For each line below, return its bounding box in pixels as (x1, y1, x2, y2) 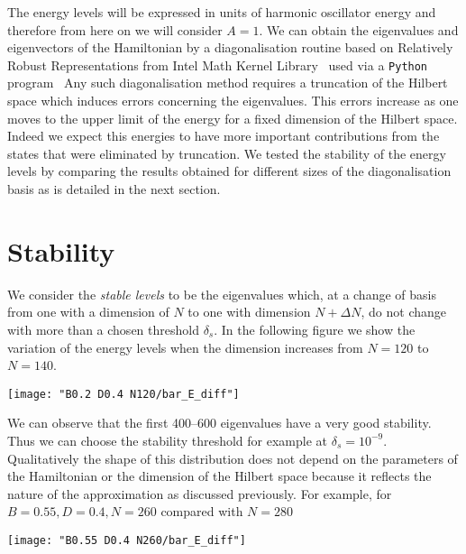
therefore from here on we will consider (7, 20, 223, 39)
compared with (160, 502, 243, 521)
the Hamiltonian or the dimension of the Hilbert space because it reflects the (7, 466, 432, 485)
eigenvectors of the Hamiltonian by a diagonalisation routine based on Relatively (7, 38, 453, 57)
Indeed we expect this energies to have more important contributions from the (7, 126, 440, 145)
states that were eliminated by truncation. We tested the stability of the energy (7, 143, 446, 162)
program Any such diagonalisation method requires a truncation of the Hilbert (7, 73, 448, 92)
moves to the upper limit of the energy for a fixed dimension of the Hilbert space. (7, 108, 458, 127)
